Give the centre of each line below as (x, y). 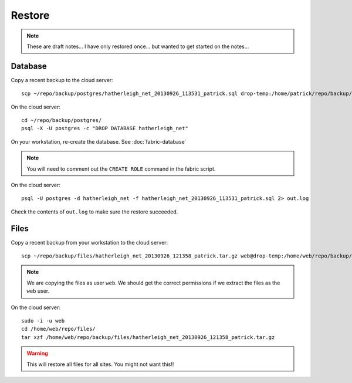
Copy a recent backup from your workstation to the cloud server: (89, 242)
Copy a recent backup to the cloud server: (62, 80)
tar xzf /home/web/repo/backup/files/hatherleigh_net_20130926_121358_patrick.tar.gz (148, 337)
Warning (37, 353)
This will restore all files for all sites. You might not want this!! (100, 364)
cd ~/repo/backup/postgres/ (62, 121)
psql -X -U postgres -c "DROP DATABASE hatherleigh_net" (105, 128)
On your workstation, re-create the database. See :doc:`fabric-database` (99, 141)
